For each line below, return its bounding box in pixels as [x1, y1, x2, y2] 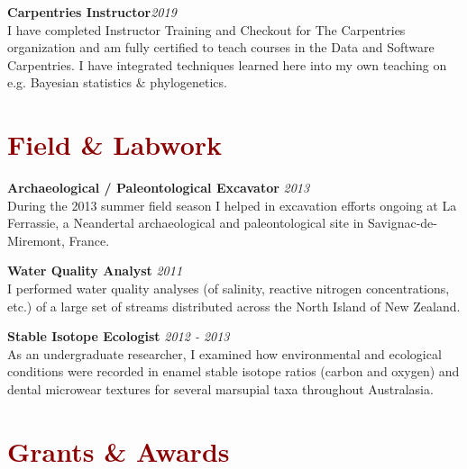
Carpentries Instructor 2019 [7, 3, 177, 21]
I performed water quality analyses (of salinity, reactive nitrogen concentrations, [7, 279, 450, 298]
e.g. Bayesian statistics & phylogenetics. [7, 73, 227, 92]
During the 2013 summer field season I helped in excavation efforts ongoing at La [7, 195, 457, 214]
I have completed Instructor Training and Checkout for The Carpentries [7, 20, 406, 39]
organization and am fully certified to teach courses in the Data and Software [7, 38, 435, 57]
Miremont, [7, 230, 65, 249]
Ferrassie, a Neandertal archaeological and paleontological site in [7, 213, 364, 232]
